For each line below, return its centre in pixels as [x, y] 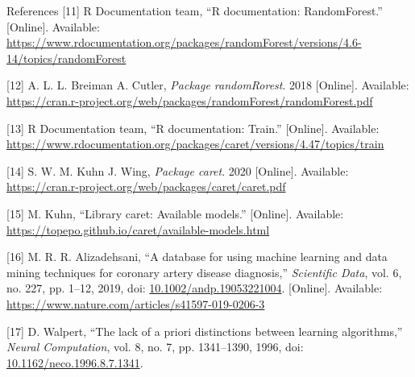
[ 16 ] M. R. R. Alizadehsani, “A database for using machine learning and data [197, 257]
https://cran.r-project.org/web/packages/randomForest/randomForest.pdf [190, 100]
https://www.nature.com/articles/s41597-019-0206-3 [136, 303]
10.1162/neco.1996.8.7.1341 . [75, 362]
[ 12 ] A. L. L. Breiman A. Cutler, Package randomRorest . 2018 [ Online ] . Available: [208, 85]
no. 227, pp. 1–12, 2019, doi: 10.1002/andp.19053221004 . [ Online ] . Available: [195, 288]
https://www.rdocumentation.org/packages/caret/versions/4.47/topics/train [195, 144]
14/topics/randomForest [66, 58]
